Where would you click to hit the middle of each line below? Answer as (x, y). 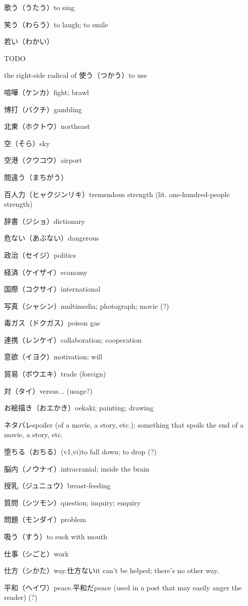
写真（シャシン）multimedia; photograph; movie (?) (87, 306)
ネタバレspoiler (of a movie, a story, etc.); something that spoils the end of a (124, 424)
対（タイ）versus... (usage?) (48, 390)
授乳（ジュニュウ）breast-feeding (57, 485)
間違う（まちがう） (36, 177)
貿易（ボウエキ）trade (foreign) (55, 374)
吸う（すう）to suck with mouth (56, 536)
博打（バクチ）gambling (43, 109)
